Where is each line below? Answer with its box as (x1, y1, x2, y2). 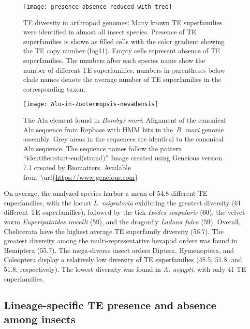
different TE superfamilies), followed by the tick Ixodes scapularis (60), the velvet (4, 207, 245, 217)
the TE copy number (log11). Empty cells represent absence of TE (23, 46, 221, 56)
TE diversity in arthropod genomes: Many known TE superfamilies (23, 17, 222, 27)
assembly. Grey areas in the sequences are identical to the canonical (23, 134, 224, 144)
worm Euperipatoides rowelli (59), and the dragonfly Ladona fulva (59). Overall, (4, 217, 241, 226)
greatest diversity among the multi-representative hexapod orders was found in (4, 235, 237, 246)
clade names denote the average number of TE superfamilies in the (23, 74, 221, 84)
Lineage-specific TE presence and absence (4, 297, 217, 312)
